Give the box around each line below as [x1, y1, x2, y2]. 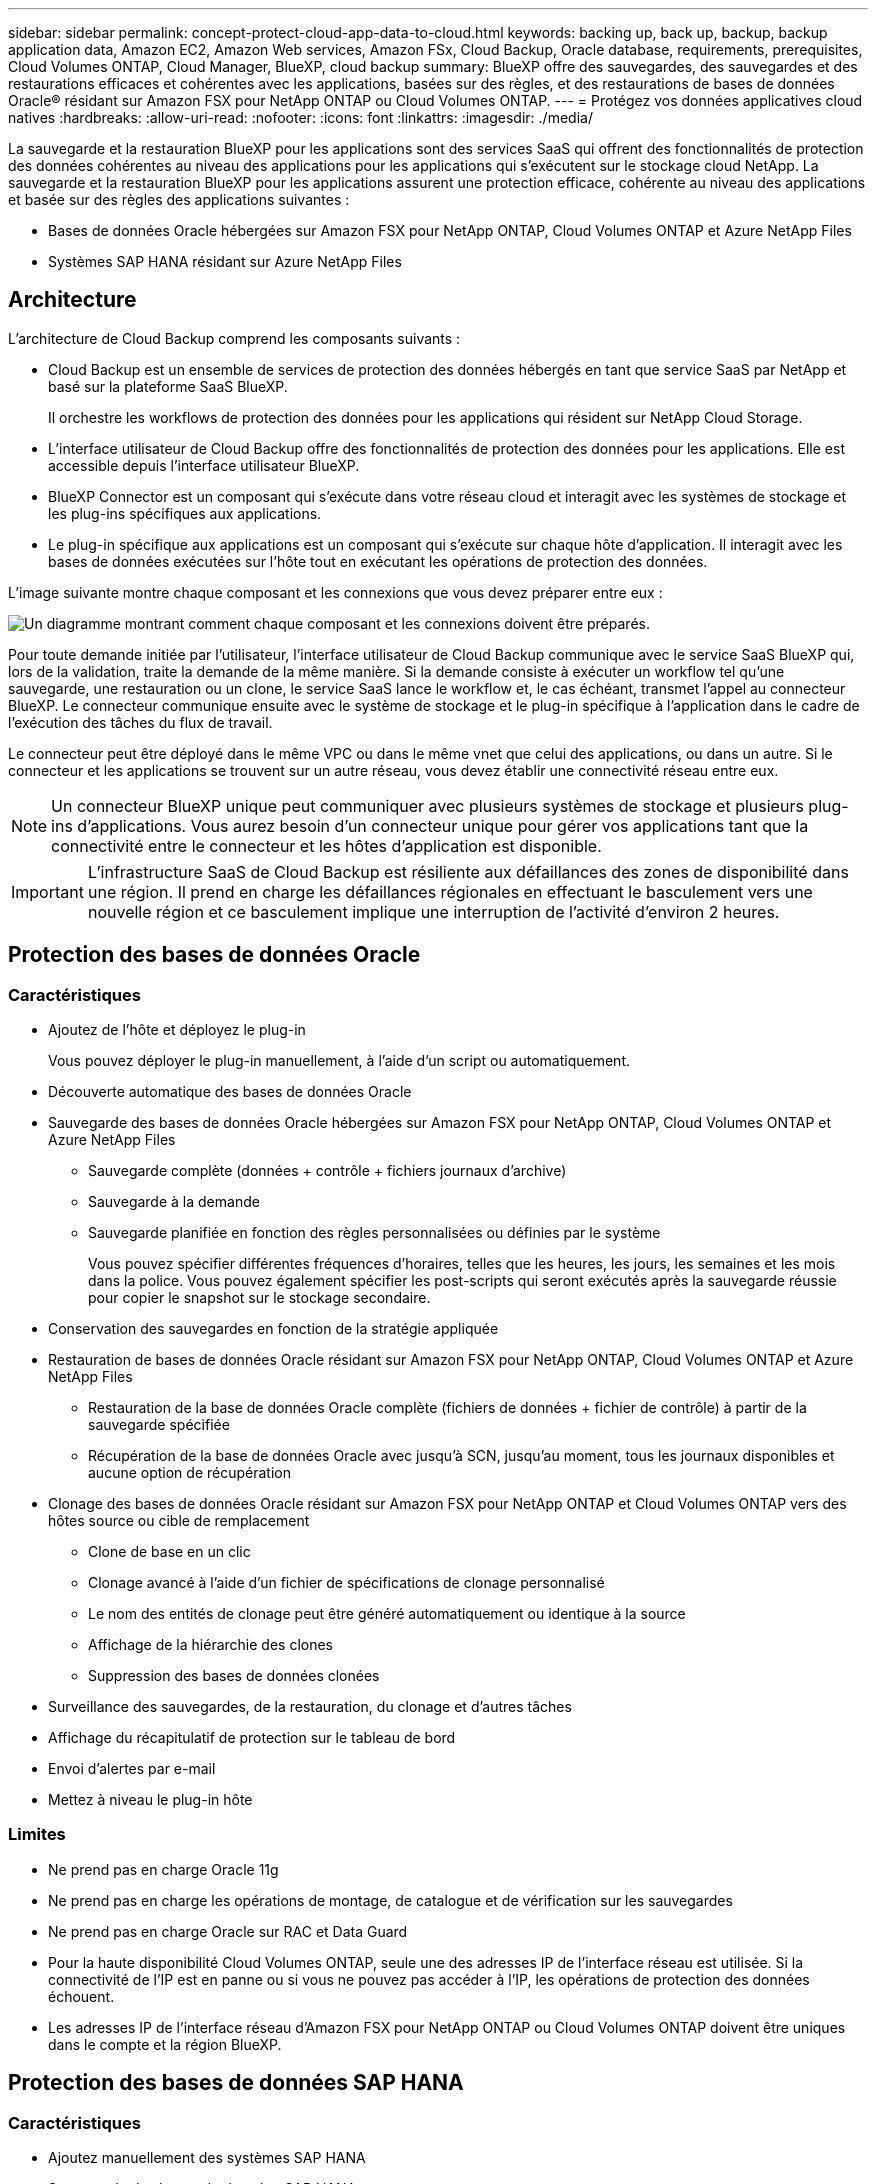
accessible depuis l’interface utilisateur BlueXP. [48, 456, 360, 474]
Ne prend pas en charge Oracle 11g [48, 1860, 279, 1878]
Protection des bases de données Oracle [8, 942, 421, 968]
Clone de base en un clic [88, 1543, 251, 1561]
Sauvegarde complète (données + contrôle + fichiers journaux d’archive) [88, 1162, 567, 1180]
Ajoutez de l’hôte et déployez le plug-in [48, 1021, 306, 1039]
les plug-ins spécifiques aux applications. [48, 504, 322, 522]
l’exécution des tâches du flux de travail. [8, 713, 273, 731]
